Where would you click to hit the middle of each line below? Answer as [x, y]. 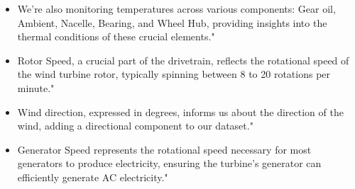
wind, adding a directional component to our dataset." [135, 126]
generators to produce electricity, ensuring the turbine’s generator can [169, 163]
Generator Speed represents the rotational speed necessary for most [164, 149]
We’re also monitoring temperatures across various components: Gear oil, [176, 8]
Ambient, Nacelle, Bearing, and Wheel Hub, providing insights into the [172, 22]
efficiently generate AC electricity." [93, 177]
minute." [36, 87]
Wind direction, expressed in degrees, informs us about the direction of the [180, 111]
